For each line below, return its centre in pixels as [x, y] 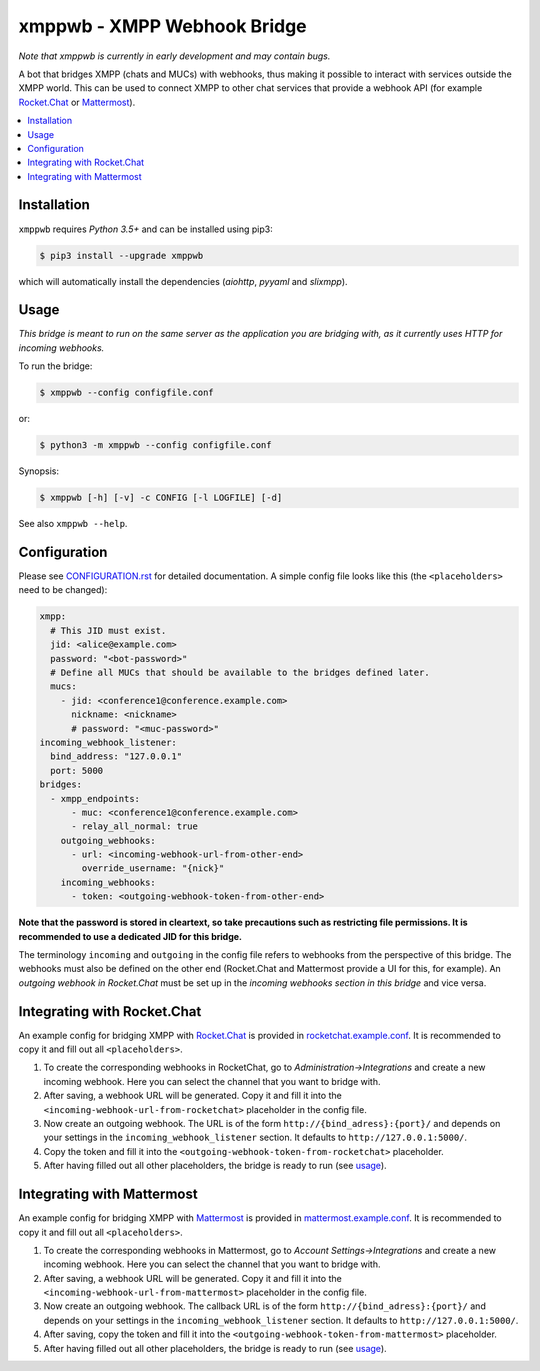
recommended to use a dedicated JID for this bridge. [130, 936]
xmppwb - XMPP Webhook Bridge [162, 26]
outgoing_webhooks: [108, 840]
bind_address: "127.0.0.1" [116, 756]
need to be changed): [63, 590]
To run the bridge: [55, 366]
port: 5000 [77, 770]
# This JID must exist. [108, 630]
